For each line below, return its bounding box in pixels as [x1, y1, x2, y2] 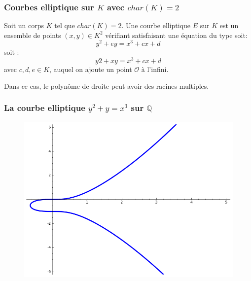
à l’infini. [141, 64, 169, 74]
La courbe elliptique [4, 102, 85, 114]
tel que [54, 20, 75, 31]
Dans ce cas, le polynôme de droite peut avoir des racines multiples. [4, 80, 209, 91]
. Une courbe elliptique [121, 20, 191, 31]
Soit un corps [4, 20, 44, 31]
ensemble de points [4, 30, 61, 40]
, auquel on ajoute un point [49, 64, 132, 74]
